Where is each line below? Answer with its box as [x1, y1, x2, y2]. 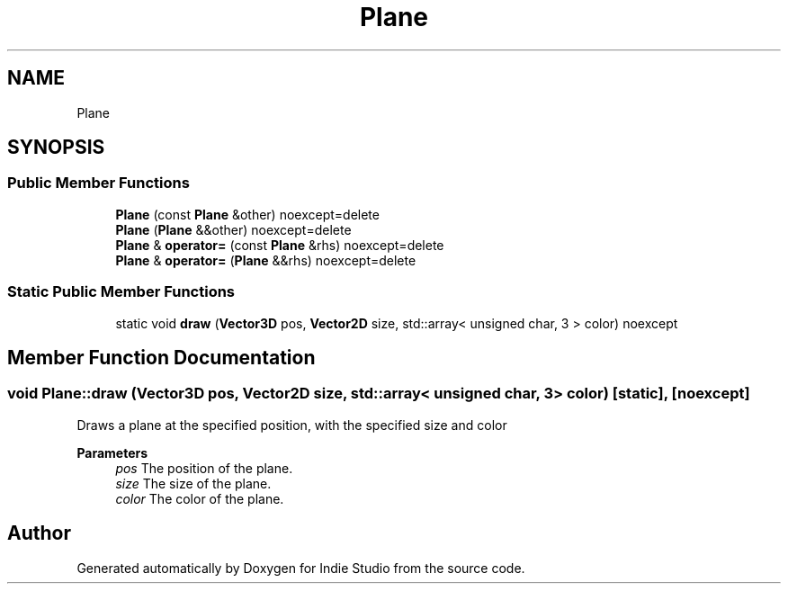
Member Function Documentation [7, 345, 316, 369]
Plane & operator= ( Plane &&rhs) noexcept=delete [115, 252, 416, 268]
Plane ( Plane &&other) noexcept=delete [115, 221, 352, 237]
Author [7, 522, 71, 545]
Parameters [76, 444, 148, 461]
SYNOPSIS [7, 136, 105, 159]
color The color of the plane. [115, 490, 284, 506]
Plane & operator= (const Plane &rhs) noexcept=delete [115, 237, 444, 253]
